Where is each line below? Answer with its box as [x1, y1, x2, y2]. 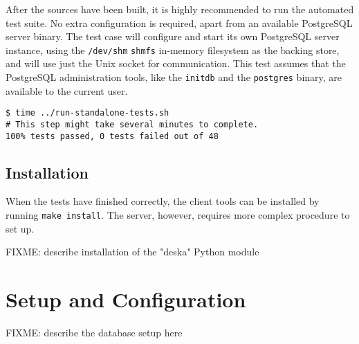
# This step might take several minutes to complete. [6, 119, 259, 129]
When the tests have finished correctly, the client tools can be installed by [6, 194, 320, 208]
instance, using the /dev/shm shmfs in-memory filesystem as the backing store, [6, 42, 340, 57]
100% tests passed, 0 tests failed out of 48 [6, 131, 219, 141]
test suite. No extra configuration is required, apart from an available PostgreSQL [6, 15, 353, 30]
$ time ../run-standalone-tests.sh [6, 108, 169, 118]
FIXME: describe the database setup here [6, 325, 183, 340]
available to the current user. [6, 83, 128, 98]
